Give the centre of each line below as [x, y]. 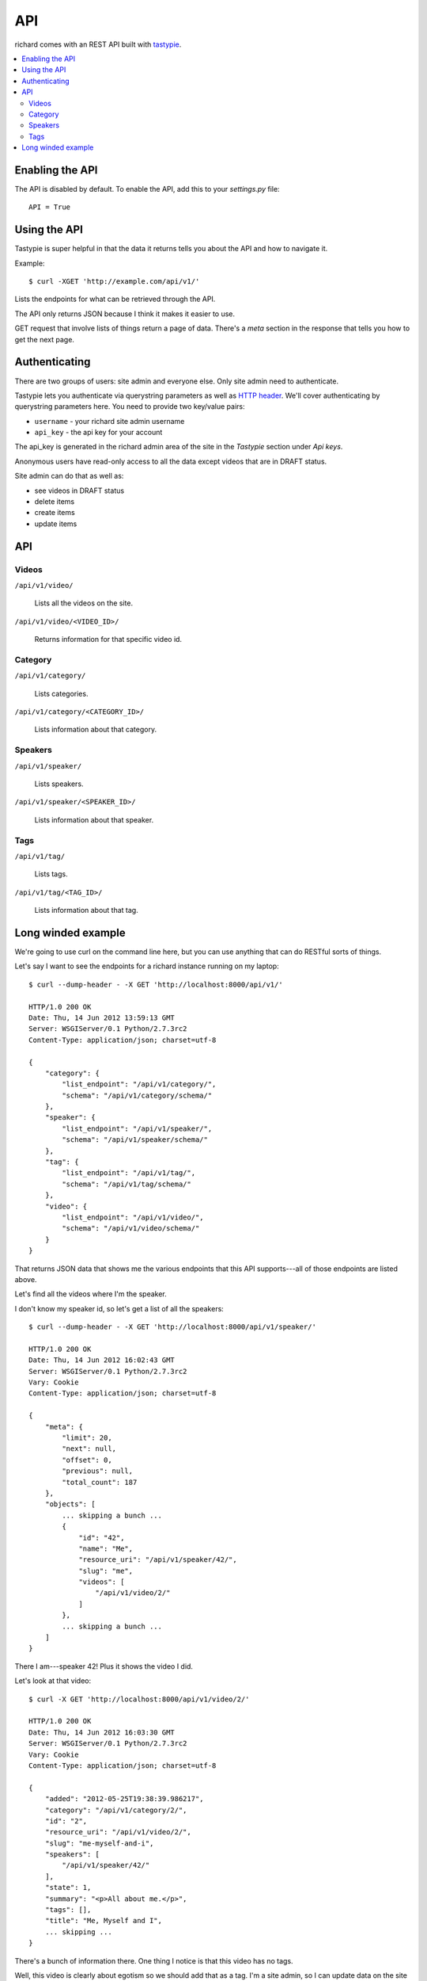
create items [55, 513]
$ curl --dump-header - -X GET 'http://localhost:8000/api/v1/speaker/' [172, 1327]
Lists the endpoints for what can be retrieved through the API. [115, 299]
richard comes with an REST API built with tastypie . [98, 44]
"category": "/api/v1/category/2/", [116, 1810]
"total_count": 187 [100, 1482]
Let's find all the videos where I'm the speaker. [91, 1294]
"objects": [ [70, 1504]
